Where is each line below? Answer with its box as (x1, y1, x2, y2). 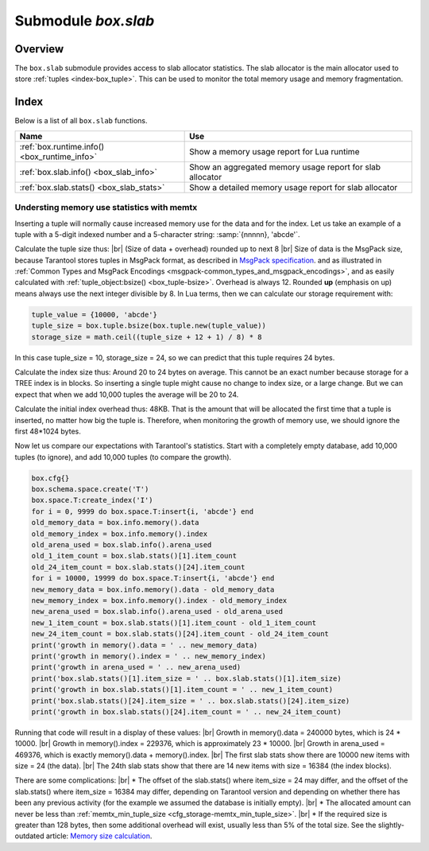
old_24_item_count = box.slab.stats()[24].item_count (31, 562, 245, 572)
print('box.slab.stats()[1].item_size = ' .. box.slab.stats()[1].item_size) (31, 674, 342, 683)
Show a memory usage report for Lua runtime (189, 146, 360, 157)
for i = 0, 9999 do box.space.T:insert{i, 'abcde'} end (31, 507, 254, 516)
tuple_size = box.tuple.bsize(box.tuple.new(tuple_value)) (31, 321, 266, 330)
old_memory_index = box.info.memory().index (31, 529, 208, 538)
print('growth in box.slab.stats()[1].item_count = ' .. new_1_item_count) (31, 685, 334, 694)
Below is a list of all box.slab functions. (14, 116, 148, 126)
